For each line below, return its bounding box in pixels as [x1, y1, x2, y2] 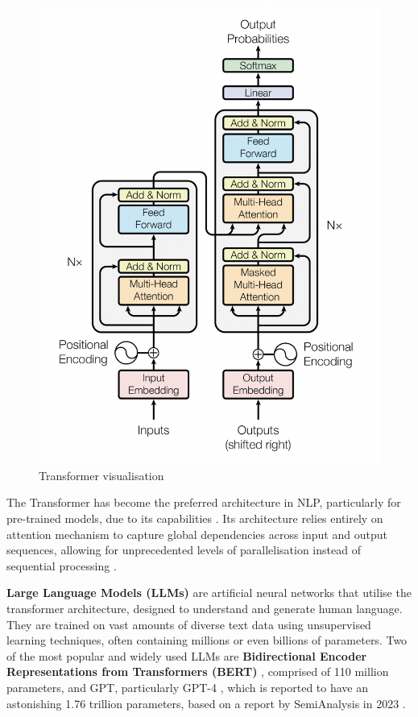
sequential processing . [6, 557, 117, 574]
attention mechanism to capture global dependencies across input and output [6, 525, 387, 542]
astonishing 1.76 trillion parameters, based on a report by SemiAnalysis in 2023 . [6, 694, 406, 711]
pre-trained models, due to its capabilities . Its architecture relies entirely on [6, 510, 383, 527]
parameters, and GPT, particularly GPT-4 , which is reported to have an [6, 679, 369, 695]
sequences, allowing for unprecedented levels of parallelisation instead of [6, 541, 361, 558]
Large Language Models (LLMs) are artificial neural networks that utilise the [6, 584, 412, 601]
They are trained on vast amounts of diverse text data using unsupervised [6, 615, 371, 632]
